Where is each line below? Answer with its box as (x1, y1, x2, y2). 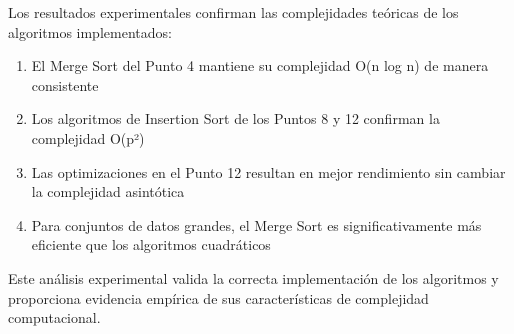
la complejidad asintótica (31, 181, 185, 202)
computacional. (8, 307, 101, 328)
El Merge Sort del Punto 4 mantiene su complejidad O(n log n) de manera (31, 55, 489, 76)
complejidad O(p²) (31, 127, 145, 148)
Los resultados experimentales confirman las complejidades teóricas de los (8, 2, 459, 22)
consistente (31, 74, 99, 95)
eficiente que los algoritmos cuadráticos (31, 234, 271, 255)
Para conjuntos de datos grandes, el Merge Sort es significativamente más (31, 214, 482, 235)
